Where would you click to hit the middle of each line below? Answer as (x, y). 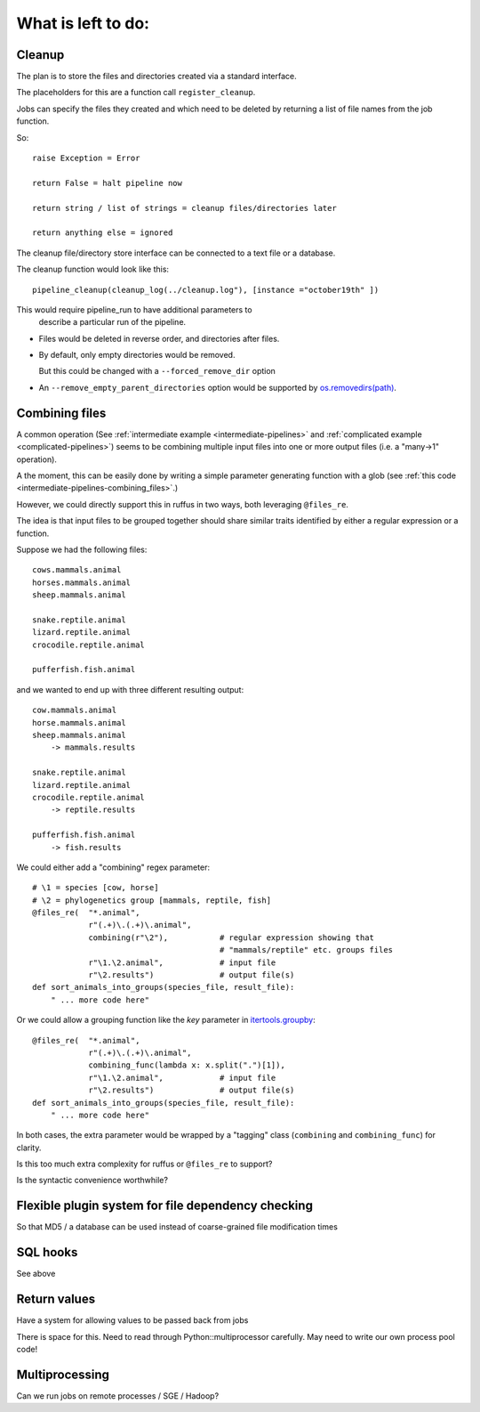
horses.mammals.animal (82, 582)
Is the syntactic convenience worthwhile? (92, 1181)
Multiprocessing (63, 1374)
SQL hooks (47, 1252)
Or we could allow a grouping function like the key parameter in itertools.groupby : (166, 1020)
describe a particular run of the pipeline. (112, 322)
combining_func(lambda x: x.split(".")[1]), (187, 1065)
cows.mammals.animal (77, 570)
